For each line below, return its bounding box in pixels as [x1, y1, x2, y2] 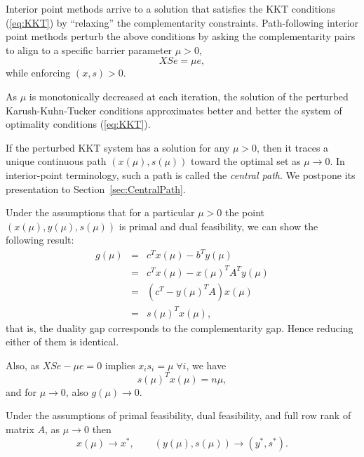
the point [224, 205, 264, 220]
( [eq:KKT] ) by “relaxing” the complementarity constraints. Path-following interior [6, 15, 359, 29]
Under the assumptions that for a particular [6, 205, 195, 220]
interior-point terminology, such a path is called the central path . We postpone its [6, 167, 356, 182]
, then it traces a [257, 140, 329, 154]
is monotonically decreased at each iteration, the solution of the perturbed [29, 88, 349, 103]
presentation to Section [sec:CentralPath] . [6, 181, 186, 196]
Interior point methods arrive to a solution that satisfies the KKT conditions [6, 1, 336, 15]
